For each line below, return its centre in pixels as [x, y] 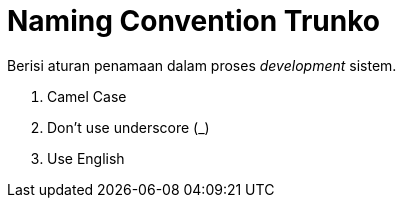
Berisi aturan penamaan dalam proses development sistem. [202, 65]
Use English [86, 158]
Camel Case [87, 96]
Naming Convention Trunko [193, 21]
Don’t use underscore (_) [128, 127]
